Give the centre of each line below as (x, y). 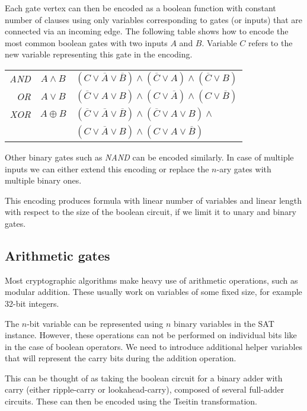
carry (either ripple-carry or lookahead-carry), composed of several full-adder (145, 389)
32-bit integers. (32, 303)
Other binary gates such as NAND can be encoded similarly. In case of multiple (149, 157)
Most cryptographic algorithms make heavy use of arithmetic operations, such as (151, 280)
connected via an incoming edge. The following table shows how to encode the (147, 31)
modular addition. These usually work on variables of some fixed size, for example (153, 292)
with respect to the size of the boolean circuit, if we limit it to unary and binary (151, 212)
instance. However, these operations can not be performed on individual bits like (151, 335)
